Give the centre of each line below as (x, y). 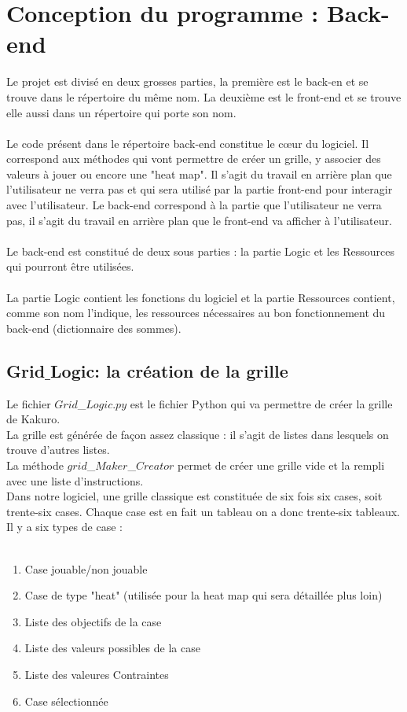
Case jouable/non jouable (86, 568)
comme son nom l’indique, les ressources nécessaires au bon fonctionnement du (196, 313)
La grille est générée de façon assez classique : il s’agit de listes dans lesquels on (198, 434)
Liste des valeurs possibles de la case (112, 648)
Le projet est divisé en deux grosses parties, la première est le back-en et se (187, 81)
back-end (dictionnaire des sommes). (94, 328)
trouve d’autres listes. (58, 450)
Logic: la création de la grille (169, 370)
